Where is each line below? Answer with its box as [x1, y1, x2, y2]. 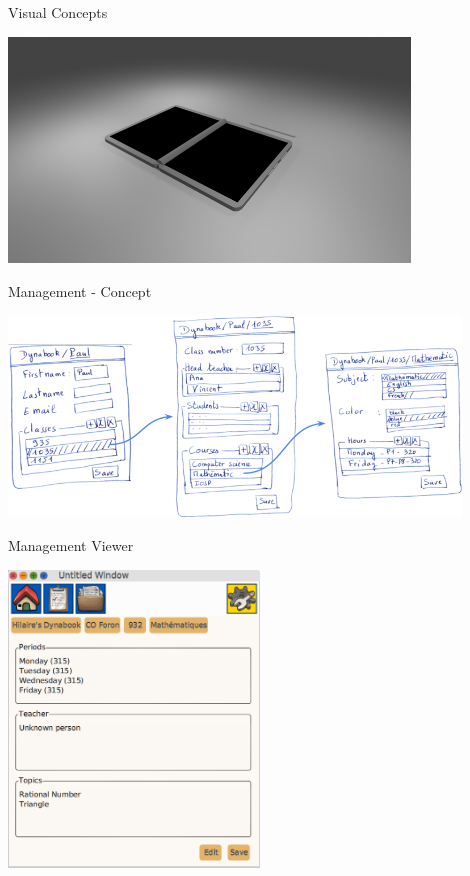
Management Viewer [8, 535, 134, 555]
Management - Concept [8, 280, 152, 301]
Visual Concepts [8, 2, 108, 22]
